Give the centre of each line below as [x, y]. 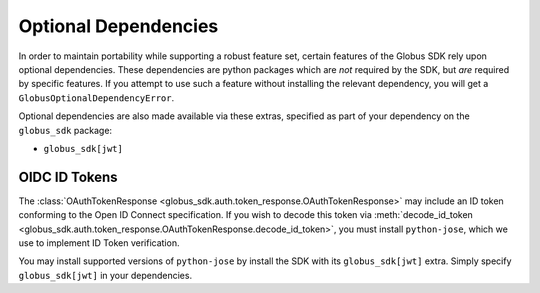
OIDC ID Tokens [68, 176]
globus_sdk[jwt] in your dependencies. [105, 275]
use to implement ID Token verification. [99, 242]
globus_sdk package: [65, 130]
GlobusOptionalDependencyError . [96, 97]
